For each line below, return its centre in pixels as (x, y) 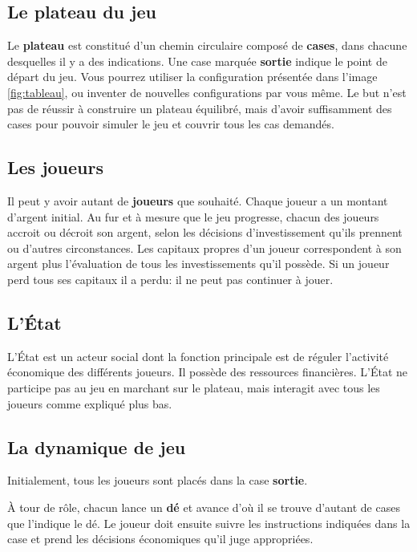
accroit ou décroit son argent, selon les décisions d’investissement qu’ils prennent (205, 232)
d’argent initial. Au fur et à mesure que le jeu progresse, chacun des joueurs (193, 216)
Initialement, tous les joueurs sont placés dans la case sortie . (158, 480)
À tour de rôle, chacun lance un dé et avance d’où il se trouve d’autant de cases (204, 507)
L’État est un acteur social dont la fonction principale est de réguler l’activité (198, 356)
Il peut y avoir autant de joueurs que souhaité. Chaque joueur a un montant (198, 200)
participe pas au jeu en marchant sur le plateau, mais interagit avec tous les (194, 387)
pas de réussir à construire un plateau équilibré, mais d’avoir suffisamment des (200, 108)
